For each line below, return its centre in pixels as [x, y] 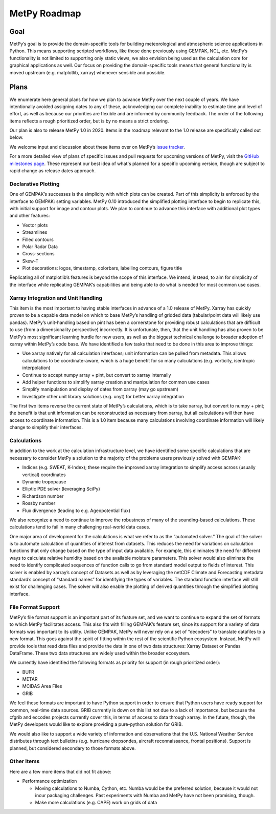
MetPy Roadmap [45, 13]
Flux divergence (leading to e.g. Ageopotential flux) [76, 511]
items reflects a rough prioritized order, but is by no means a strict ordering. [89, 121]
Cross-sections [38, 254]
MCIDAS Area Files [42, 686]
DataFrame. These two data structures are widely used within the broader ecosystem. [100, 653]
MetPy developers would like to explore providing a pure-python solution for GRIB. [96, 724]
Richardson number [43, 496]
